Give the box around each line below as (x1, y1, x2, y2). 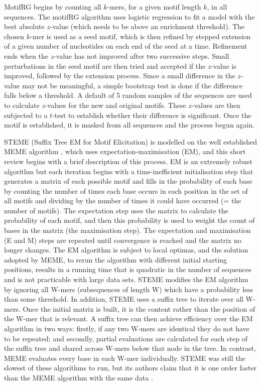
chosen (4, 31, 25, 41)
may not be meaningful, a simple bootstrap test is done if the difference (22, 80, 243, 90)
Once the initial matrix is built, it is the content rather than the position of (23, 303, 255, 314)
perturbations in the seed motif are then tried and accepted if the (4, 60, 206, 71)
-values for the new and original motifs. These (45, 99, 186, 110)
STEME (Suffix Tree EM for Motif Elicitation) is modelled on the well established (4, 136, 257, 147)
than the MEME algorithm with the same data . (4, 372, 153, 382)
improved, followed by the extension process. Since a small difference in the (4, 70, 235, 81)
